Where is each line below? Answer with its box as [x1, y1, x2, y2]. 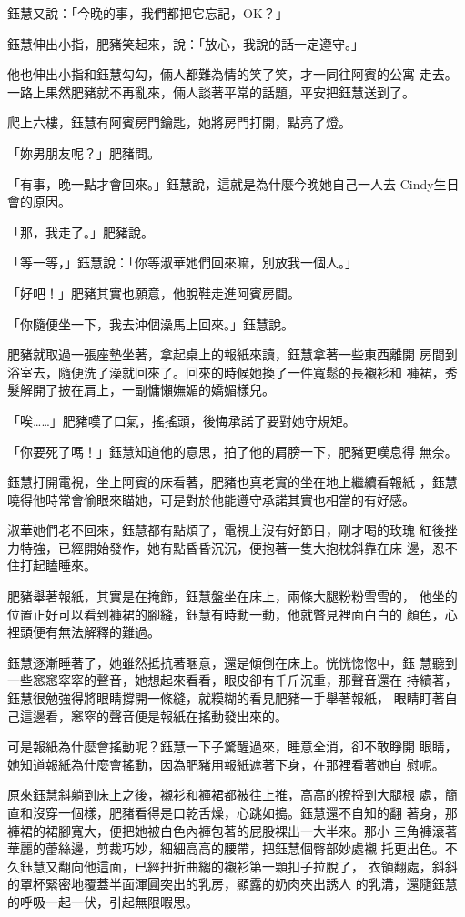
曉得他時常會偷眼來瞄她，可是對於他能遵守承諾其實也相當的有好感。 [7, 489, 415, 509]
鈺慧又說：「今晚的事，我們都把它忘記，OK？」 [7, 4, 288, 22]
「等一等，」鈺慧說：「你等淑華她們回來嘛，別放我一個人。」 [7, 253, 358, 272]
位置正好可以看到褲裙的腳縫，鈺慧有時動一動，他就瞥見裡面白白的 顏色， [7, 604, 445, 623]
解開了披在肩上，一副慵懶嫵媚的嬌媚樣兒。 [19, 380, 275, 399]
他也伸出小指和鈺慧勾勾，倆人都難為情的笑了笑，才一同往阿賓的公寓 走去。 [7, 65, 458, 84]
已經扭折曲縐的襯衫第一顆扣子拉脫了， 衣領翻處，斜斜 [134, 856, 458, 875]
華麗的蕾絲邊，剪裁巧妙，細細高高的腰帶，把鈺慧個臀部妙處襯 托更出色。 [7, 839, 445, 858]
